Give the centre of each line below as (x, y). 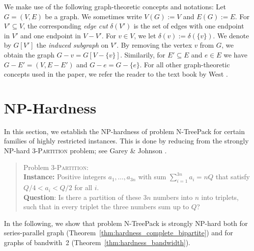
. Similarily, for (143, 54)
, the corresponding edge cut (66, 26)
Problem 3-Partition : (56, 167)
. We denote (231, 35)
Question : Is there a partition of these (82, 197)
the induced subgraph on (72, 45)
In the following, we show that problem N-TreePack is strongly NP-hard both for (126, 223)
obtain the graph (29, 54)
